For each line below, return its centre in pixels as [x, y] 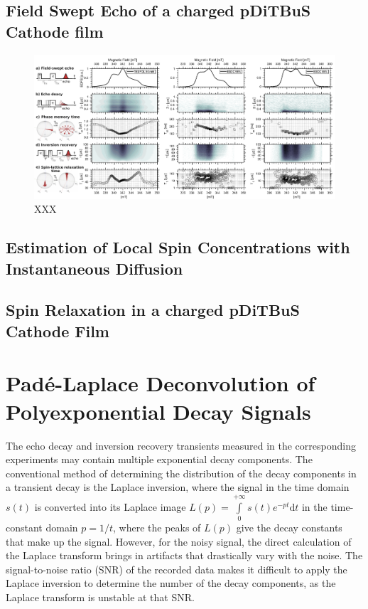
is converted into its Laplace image [110, 506]
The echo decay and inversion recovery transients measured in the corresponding [181, 445]
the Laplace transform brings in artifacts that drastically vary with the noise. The [184, 555]
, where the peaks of [157, 528]
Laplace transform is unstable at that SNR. [100, 597]
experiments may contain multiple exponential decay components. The [159, 459]
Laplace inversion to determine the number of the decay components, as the [171, 583]
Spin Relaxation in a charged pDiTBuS [153, 310]
